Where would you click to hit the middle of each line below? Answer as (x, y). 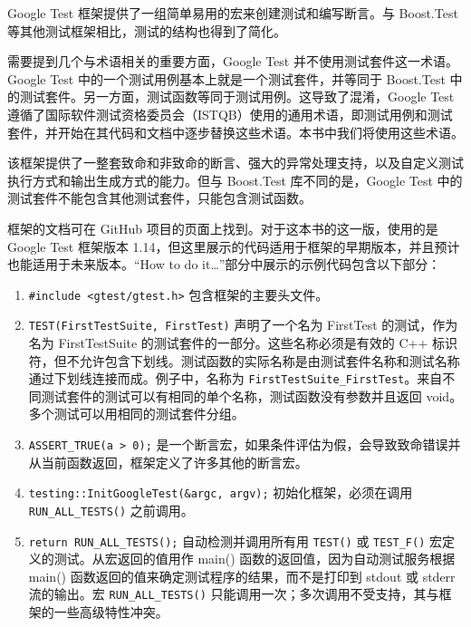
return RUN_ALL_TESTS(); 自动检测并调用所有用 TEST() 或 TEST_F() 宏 (235, 540)
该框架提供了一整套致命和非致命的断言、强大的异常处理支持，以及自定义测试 (235, 163)
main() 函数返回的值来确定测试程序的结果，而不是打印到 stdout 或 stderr (242, 576)
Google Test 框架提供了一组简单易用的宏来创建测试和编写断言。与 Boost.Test (233, 13)
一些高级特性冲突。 (111, 612)
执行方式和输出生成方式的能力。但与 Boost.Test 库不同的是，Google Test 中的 (235, 180)
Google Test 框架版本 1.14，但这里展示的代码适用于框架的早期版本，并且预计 (234, 246)
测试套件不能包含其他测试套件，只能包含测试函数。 (159, 198)
